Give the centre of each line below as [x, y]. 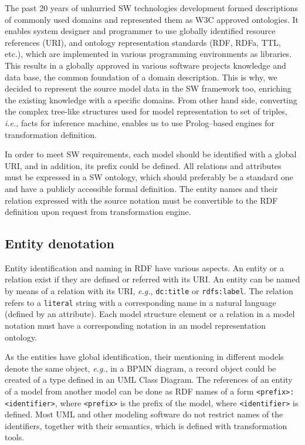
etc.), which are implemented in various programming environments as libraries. [148, 54]
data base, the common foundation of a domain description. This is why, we [141, 77]
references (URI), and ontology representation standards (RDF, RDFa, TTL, [143, 42]
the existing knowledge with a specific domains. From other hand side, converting [151, 100]
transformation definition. [51, 134]
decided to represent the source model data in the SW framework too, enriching [148, 88]
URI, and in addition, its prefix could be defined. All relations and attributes [143, 165]
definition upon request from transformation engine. [98, 212]
